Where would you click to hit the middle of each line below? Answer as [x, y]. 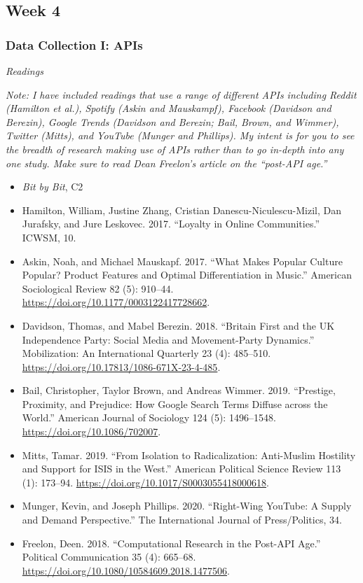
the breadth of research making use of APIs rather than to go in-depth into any [175, 149]
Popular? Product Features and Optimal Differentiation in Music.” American [187, 275]
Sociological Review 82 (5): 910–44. [98, 288]
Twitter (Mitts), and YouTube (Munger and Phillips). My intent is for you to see [180, 135]
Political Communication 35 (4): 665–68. [109, 557]
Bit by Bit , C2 [53, 187]
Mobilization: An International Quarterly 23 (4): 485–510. [146, 353]
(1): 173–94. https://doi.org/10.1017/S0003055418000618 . [145, 482]
